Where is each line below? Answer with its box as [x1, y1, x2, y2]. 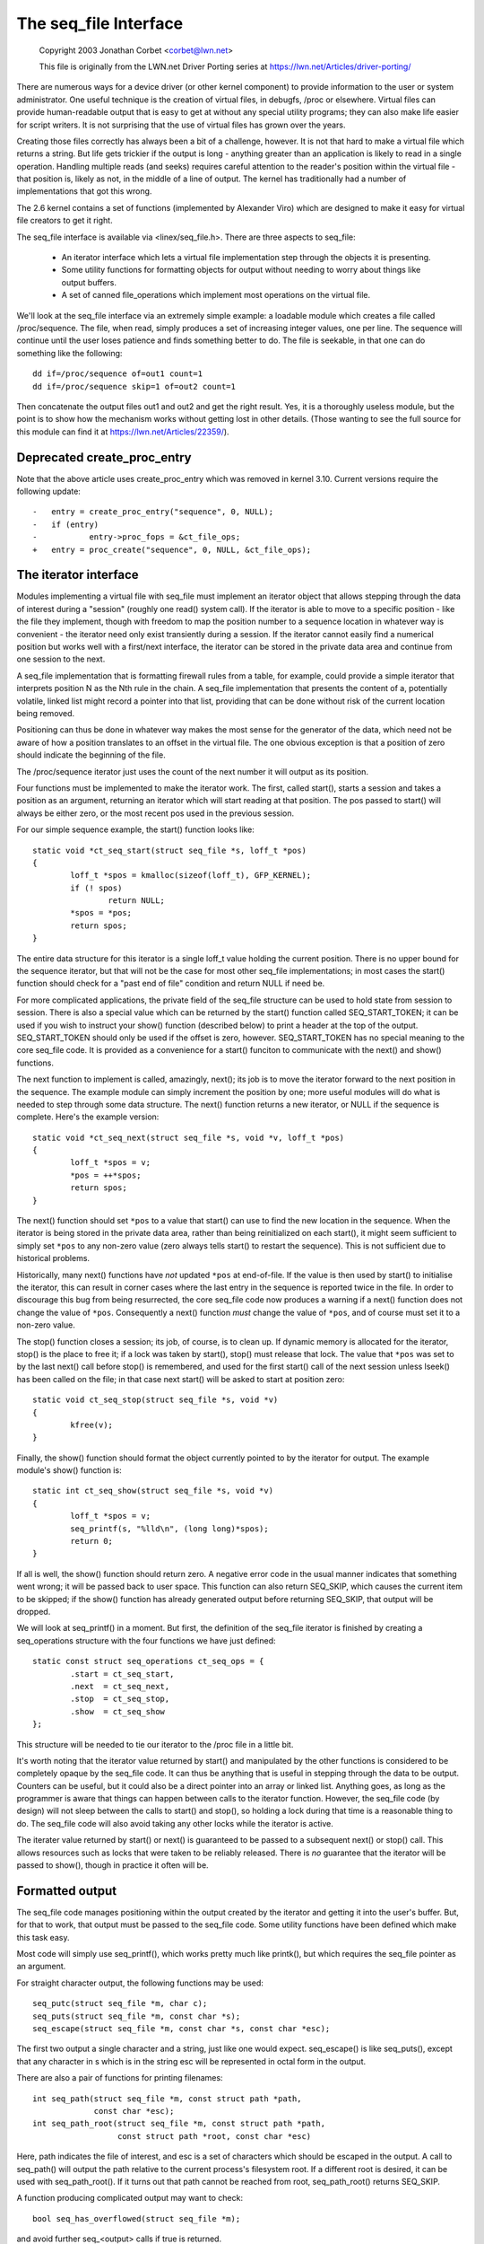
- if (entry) [32, 519, 99, 530]
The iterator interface [16, 567, 139, 583]
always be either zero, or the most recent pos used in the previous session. [16, 808, 295, 819]
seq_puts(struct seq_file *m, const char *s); [32, 2011, 241, 2021]
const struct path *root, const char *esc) [117, 2131, 312, 2141]
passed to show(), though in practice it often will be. [16, 1860, 210, 1871]
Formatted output [16, 1883, 117, 1898]
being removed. [16, 707, 75, 718]
